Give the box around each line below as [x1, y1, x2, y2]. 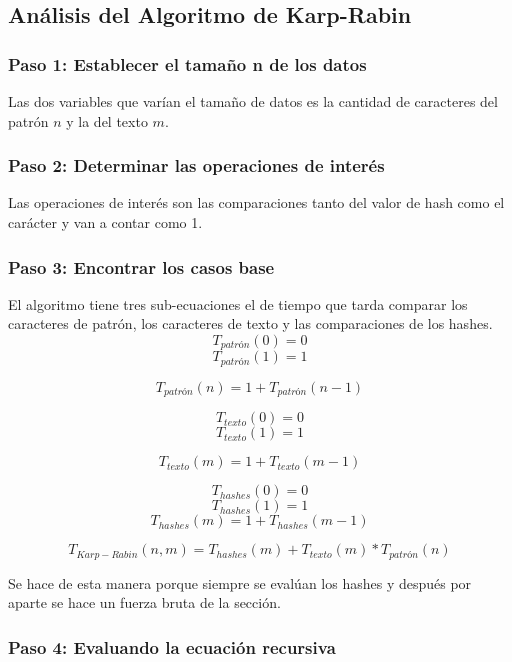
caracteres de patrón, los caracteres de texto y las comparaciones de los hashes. [8, 313, 493, 334]
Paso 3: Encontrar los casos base [8, 254, 275, 279]
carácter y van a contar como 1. [8, 212, 203, 232]
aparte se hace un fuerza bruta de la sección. [8, 592, 281, 613]
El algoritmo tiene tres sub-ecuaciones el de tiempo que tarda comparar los [8, 293, 468, 314]
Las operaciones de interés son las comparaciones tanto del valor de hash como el [8, 192, 505, 213]
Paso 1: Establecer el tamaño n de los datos [8, 51, 367, 76]
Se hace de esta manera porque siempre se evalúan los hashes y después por [8, 572, 472, 593]
